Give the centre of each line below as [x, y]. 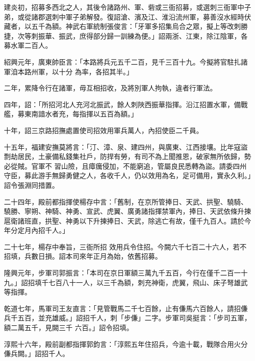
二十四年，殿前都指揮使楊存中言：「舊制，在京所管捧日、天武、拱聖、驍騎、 [126, 201]
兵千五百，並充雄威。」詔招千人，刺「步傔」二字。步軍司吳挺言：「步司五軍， [127, 318]
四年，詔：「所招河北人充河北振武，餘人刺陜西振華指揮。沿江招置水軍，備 [122, 104]
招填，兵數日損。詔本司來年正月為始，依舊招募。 [83, 256]
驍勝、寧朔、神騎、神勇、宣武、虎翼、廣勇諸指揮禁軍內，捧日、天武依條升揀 [127, 211]
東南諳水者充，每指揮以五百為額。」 [81, 114]
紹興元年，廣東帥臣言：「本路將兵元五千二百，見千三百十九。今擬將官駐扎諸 [126, 61]
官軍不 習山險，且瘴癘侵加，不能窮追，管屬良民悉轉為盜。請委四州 [139, 166]
